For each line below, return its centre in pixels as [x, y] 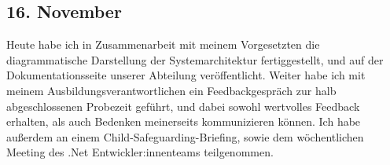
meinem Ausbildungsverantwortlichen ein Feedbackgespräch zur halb [171, 90]
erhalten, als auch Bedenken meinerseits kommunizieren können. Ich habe [184, 121]
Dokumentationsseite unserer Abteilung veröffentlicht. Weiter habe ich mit [186, 75]
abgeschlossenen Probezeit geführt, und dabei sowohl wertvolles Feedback [183, 106]
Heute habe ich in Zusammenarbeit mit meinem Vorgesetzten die [163, 44]
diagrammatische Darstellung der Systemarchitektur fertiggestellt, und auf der [195, 59]
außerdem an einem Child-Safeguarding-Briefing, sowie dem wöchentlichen [185, 136]
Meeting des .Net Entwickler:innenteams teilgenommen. [140, 152]
